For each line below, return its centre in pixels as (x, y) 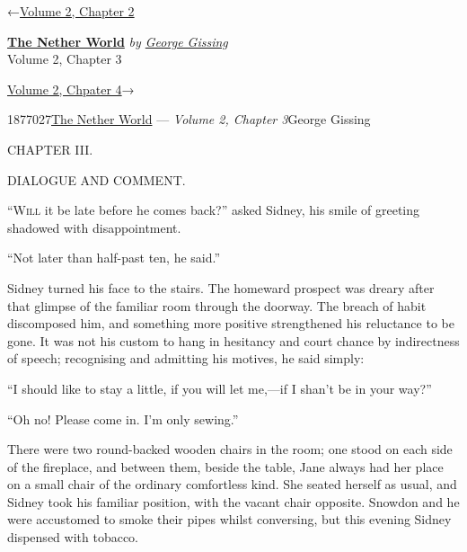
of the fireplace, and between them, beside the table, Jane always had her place (225, 466)
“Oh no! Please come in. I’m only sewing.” (123, 418)
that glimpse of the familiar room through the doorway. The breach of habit (217, 305)
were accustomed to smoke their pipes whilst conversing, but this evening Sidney (229, 519)
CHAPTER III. (50, 149)
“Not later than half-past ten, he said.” (114, 258)
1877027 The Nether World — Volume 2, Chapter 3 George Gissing (189, 119)
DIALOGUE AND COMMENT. (97, 179)
